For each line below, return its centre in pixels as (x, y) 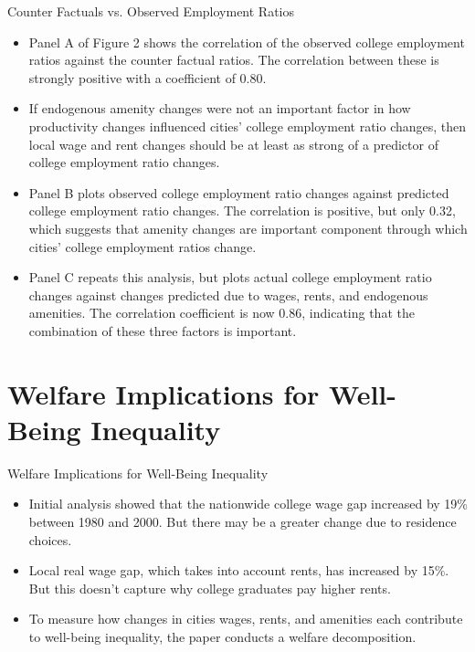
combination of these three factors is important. (163, 330)
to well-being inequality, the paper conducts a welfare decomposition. (222, 636)
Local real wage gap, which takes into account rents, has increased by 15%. (239, 570)
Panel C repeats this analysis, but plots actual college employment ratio (230, 277)
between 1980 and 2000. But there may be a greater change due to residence (243, 521)
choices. (50, 539)
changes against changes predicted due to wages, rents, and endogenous (228, 294)
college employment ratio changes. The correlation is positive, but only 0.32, (242, 210)
